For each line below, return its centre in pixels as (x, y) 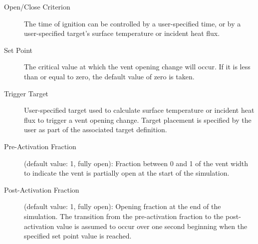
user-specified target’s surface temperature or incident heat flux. (122, 33)
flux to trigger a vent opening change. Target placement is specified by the (138, 120)
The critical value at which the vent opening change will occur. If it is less (137, 67)
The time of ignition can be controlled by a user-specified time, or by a (132, 23)
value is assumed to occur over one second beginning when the (152, 226)
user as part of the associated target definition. (96, 129)
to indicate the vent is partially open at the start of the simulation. (127, 173)
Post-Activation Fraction (42, 189)
